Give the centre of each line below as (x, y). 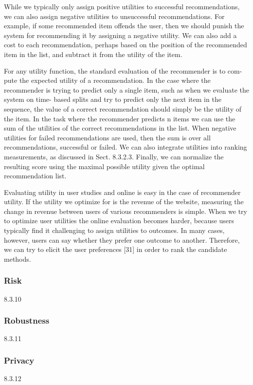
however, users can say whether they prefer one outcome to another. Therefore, (122, 240)
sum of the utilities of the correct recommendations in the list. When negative (120, 128)
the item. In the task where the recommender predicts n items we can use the (120, 118)
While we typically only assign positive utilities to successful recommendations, (122, 6)
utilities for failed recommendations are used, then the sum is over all (107, 137)
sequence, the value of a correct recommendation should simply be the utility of (123, 108)
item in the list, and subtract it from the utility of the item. (93, 54)
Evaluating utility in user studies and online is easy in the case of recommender (122, 192)
